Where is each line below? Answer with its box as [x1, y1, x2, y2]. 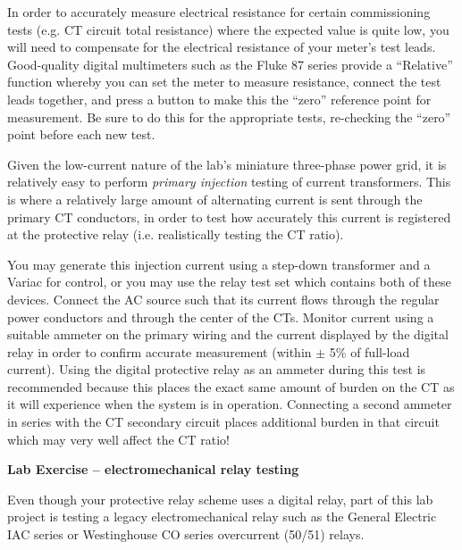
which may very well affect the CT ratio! [7, 429, 230, 448]
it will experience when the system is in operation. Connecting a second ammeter [7, 395, 452, 413]
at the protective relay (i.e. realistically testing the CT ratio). [7, 225, 344, 244]
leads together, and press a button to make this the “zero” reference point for [7, 89, 432, 108]
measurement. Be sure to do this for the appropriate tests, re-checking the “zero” [7, 107, 451, 126]
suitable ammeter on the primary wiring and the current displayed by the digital [7, 325, 449, 344]
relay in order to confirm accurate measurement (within [7, 342, 312, 361]
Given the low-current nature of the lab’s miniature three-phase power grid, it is [7, 154, 447, 173]
